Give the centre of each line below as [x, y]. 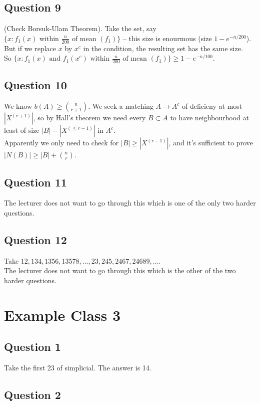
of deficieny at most [212, 106]
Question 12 [35, 240]
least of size [22, 130]
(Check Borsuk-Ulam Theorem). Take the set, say [80, 28]
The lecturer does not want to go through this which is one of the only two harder [130, 203]
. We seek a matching [121, 106]
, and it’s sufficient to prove [211, 143]
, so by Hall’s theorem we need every [89, 118]
